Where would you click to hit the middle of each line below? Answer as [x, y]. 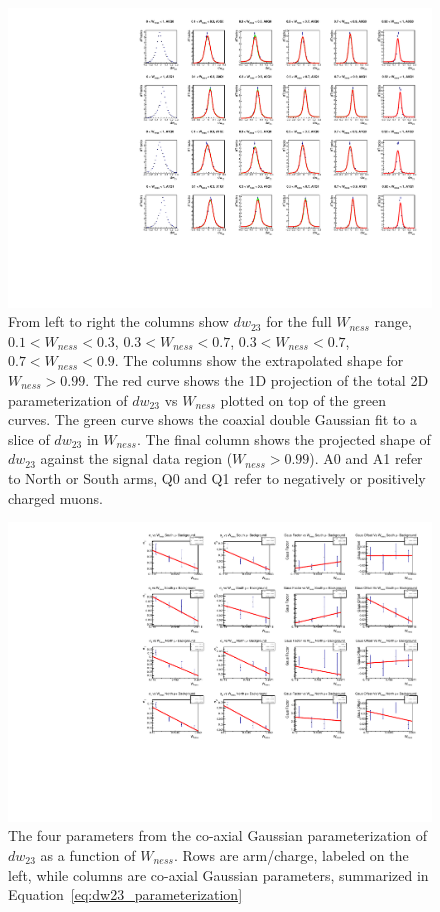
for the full [299, 321]
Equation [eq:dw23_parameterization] [125, 894]
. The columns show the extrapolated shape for [259, 360]
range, [393, 321]
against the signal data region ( [136, 458]
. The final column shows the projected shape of [283, 438]
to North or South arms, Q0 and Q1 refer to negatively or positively [217, 478]
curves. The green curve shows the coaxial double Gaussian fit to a [212, 419]
